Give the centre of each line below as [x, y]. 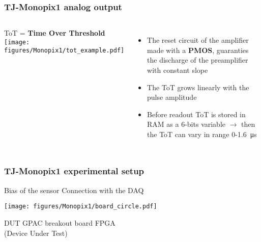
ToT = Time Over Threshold [55, 33]
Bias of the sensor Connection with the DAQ [74, 190]
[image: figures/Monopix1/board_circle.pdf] [81, 207]
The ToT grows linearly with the [198, 87]
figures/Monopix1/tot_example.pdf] [64, 51]
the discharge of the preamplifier [198, 60]
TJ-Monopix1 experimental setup [74, 171]
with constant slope [178, 70]
